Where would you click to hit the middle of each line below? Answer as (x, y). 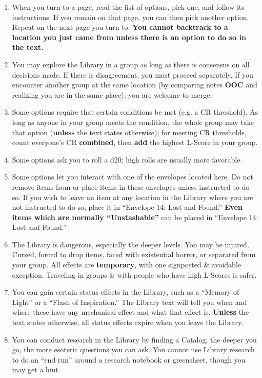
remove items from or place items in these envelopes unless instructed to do (131, 186)
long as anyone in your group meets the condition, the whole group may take (133, 122)
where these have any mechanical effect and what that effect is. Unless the (130, 312)
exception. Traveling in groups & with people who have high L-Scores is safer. (134, 274)
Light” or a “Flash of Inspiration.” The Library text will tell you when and (129, 302)
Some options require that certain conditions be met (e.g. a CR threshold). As (135, 112)
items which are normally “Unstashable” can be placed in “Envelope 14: (135, 217)
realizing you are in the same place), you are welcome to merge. (112, 94)
